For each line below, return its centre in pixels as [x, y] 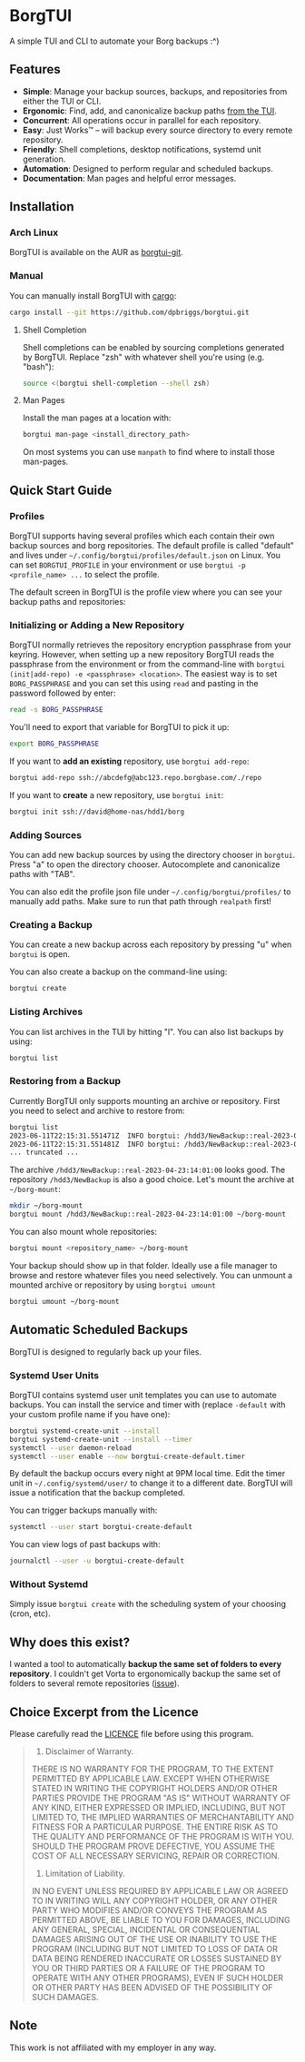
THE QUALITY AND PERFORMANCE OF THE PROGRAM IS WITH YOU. [162, 1837]
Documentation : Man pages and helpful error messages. [129, 178]
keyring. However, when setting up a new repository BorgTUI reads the [142, 655]
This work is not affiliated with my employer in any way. [113, 2047]
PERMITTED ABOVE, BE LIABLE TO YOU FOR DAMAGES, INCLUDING [161, 1920]
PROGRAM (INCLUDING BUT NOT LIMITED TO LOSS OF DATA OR [155, 1949]
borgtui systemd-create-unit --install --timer [101, 1439]
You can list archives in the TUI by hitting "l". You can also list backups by [147, 1031]
